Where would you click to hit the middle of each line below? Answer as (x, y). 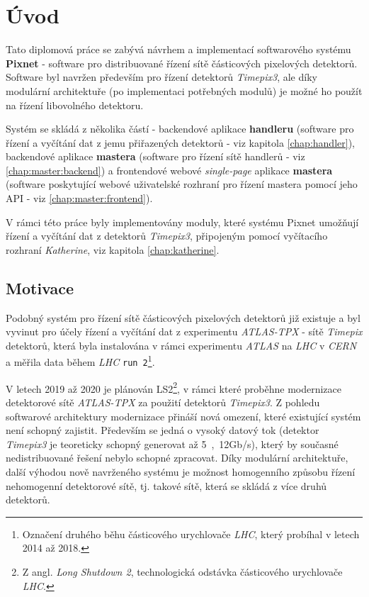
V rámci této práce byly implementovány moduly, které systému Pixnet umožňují (182, 222)
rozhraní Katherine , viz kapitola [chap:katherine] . (113, 249)
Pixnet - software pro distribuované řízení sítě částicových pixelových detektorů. (182, 63)
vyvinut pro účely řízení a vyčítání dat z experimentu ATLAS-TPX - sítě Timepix (184, 331)
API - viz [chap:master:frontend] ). (79, 198)
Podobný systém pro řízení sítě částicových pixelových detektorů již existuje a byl (183, 317)
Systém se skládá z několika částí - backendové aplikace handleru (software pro (180, 129)
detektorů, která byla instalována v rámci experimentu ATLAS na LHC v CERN (181, 345)
